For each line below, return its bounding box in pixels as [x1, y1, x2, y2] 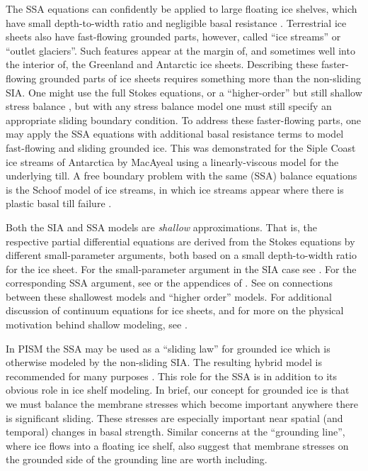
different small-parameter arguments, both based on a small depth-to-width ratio [6, 248, 357, 262]
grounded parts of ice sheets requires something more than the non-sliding [39, 70, 361, 85]
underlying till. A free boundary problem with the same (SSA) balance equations [6, 168, 357, 183]
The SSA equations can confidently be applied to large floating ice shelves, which [6, 1, 357, 16]
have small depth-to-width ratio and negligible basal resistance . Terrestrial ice [6, 15, 347, 30]
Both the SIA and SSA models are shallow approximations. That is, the [6, 219, 317, 234]
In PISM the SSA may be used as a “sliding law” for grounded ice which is [6, 340, 330, 355]
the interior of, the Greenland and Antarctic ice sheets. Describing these [6, 57, 318, 72]
